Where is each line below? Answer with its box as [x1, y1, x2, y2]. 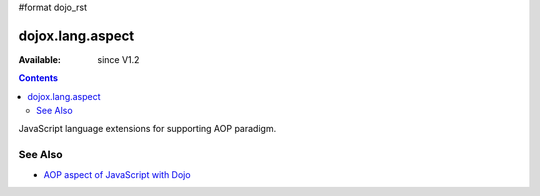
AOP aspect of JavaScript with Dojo [43, 168, 191, 180]
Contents [18, 72, 59, 84]
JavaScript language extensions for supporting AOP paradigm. [18, 123, 277, 135]
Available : [18, 53, 62, 65]
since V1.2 [97, 53, 140, 65]
